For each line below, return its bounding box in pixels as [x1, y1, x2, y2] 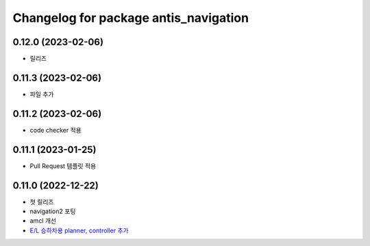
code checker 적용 [29, 126, 82, 134]
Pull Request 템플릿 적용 [29, 161, 97, 170]
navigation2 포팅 [29, 207, 76, 215]
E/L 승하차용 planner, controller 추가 [29, 226, 129, 234]
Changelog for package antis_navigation [12, 10, 249, 25]
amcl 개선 [29, 217, 57, 225]
